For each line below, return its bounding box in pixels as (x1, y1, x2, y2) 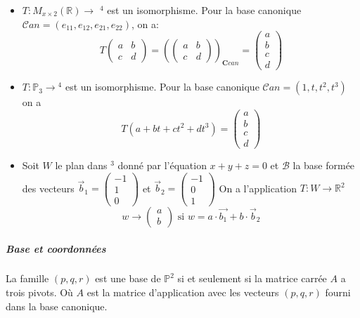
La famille (6, 271, 49, 286)
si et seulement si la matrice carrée (177, 271, 327, 286)
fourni (325, 285, 351, 300)
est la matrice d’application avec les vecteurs (86, 285, 279, 300)
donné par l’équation (117, 158, 207, 173)
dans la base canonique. (6, 298, 108, 313)
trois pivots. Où (6, 285, 73, 300)
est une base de (95, 271, 161, 286)
